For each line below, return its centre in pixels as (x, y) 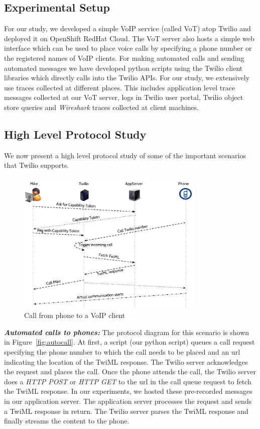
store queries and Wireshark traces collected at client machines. (102, 107)
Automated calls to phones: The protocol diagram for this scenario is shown (127, 332)
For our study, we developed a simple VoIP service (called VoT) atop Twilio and (127, 28)
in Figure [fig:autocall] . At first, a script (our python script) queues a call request (129, 342)
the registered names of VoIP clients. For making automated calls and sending (124, 58)
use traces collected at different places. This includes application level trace (120, 87)
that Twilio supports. (37, 165)
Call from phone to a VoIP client (75, 315)
